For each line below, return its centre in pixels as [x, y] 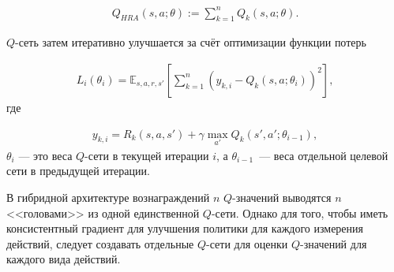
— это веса [45, 155]
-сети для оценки [247, 243]
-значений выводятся [282, 197]
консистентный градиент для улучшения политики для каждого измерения [185, 228]
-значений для [334, 243]
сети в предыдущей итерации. [78, 171]
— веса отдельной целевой [324, 155]
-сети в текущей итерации [147, 155]
